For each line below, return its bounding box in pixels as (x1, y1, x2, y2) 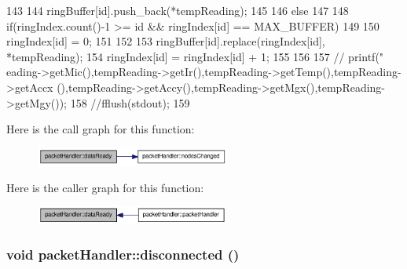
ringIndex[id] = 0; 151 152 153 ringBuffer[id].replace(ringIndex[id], (6, 33, 325, 49)
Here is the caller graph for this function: (6, 179, 204, 195)
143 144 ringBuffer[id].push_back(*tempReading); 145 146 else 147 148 (6, 2, 349, 18)
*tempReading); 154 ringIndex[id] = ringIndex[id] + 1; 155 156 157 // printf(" (6, 48, 384, 64)
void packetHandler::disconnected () (6, 245, 240, 264)
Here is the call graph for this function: (6, 121, 195, 137)
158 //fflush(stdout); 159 (70, 94, 190, 111)
